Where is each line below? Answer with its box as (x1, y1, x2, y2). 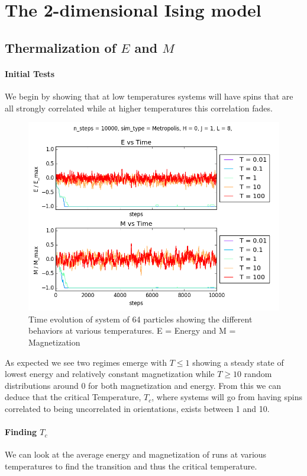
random (244, 368, 272, 380)
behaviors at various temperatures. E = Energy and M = (28, 324, 236, 337)
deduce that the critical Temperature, (5, 391, 141, 403)
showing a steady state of (192, 356, 284, 368)
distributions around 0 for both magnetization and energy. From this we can (5, 379, 281, 391)
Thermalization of (5, 38, 117, 56)
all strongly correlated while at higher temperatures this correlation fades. (5, 101, 273, 114)
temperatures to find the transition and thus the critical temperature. (5, 459, 257, 472)
